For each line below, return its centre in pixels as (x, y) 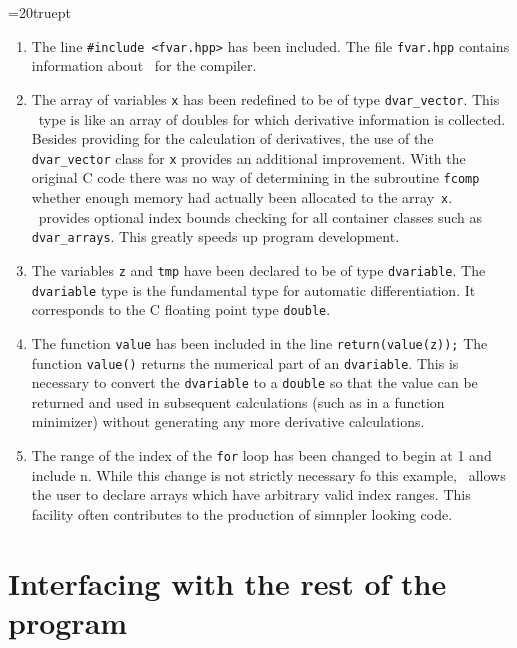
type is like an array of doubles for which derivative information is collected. (272, 118)
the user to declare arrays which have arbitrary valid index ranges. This (251, 494)
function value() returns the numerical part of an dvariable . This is (245, 362)
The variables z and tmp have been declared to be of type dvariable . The (258, 269)
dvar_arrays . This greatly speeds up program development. (215, 236)
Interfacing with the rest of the (227, 582)
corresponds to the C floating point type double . (181, 309)
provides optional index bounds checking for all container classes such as (260, 216)
